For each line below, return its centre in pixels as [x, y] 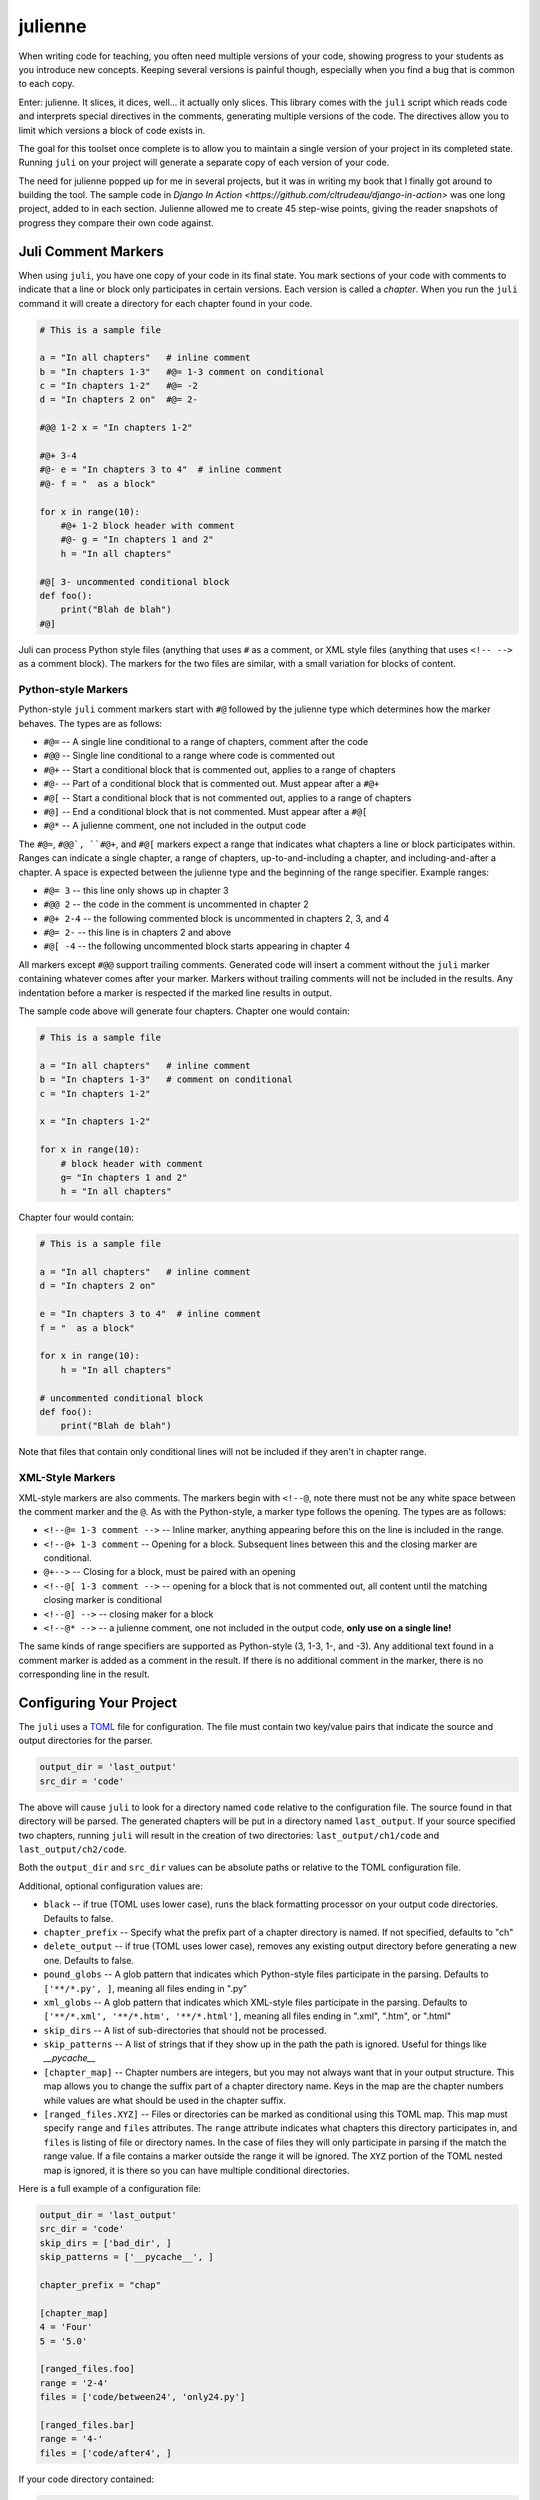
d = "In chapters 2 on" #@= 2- [119, 399]
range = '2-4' [74, 2383]
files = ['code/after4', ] [105, 2453]
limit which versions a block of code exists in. [112, 130]
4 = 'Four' [66, 2327]
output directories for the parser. [86, 1741]
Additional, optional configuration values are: [111, 1886]
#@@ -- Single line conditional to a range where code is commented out [189, 756]
